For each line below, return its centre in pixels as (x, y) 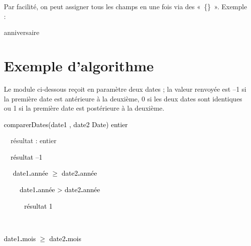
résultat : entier (33, 140)
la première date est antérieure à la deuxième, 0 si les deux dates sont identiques (123, 98)
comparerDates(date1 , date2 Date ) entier (66, 124)
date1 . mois (20, 238)
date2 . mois (65, 238)
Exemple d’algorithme (79, 65)
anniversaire (22, 32)
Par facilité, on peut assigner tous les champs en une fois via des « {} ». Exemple (125, 6)
